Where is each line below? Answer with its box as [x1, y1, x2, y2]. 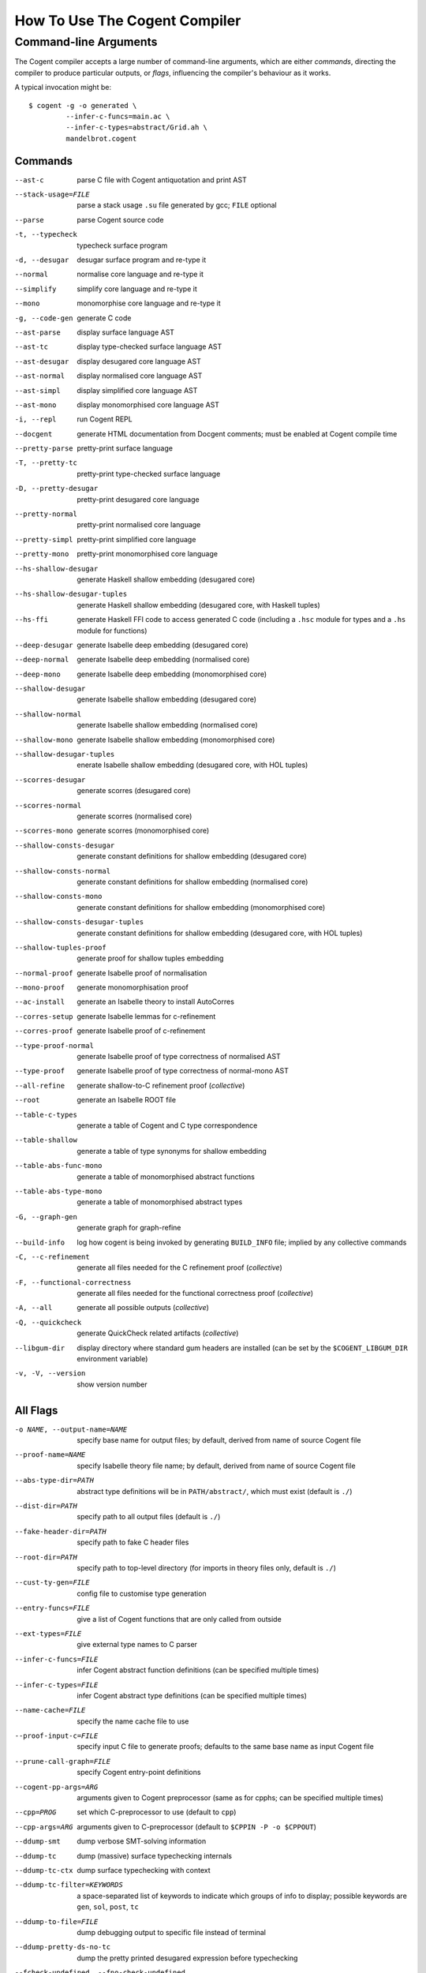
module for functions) [77, 626, 148, 635]
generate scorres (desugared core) [77, 786, 191, 796]
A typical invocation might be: [14, 83, 112, 92]
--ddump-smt [14, 1837, 61, 1846]
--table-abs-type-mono [14, 1186, 103, 1196]
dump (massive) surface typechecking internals [77, 1851, 233, 1860]
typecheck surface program [77, 241, 168, 250]
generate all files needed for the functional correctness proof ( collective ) [77, 1289, 314, 1298]
